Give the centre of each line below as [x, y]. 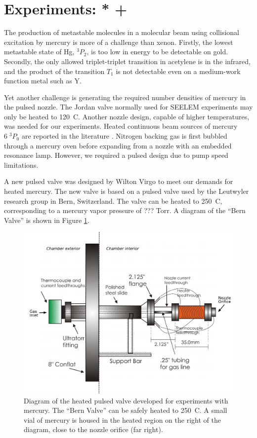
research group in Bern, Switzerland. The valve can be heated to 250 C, [113, 201]
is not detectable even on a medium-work [178, 71]
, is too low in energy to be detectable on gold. [157, 52]
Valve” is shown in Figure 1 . [47, 220]
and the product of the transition [54, 71]
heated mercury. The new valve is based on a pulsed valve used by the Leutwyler [127, 191]
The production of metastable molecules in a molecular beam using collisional [122, 32]
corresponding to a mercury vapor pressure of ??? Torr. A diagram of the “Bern [125, 210]
